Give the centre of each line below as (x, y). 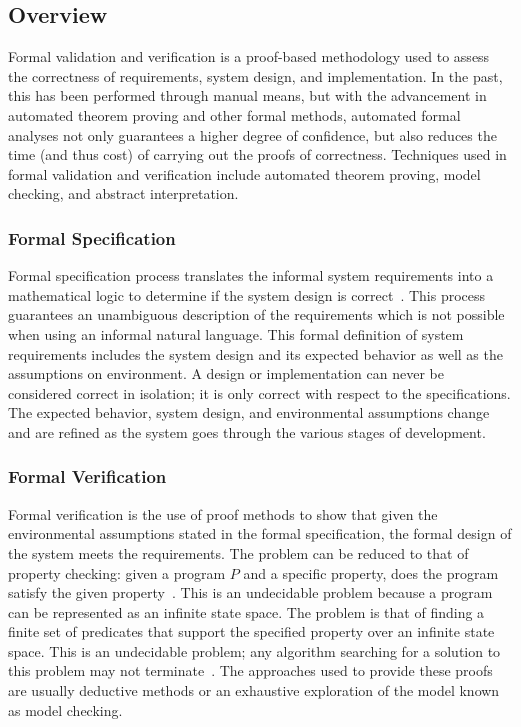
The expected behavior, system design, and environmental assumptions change (249, 412)
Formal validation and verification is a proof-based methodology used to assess (249, 56)
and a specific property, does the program (371, 572)
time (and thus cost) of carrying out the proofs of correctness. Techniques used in (257, 154)
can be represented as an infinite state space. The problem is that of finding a (246, 611)
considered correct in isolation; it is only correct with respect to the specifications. (259, 392)
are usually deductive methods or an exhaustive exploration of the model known (254, 690)
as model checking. (65, 709)
